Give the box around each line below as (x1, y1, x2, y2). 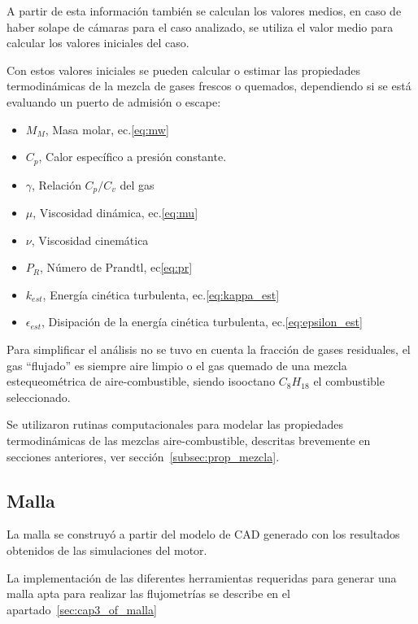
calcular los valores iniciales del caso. (7, 34, 189, 51)
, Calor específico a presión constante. (38, 148, 227, 165)
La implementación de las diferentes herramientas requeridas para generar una (7, 569, 397, 586)
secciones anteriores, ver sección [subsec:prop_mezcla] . (7, 447, 280, 465)
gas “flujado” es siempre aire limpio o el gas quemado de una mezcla (7, 356, 347, 373)
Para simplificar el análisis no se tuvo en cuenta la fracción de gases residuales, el (7, 341, 411, 358)
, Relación (32, 176, 81, 193)
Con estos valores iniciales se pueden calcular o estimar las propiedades (7, 61, 361, 78)
